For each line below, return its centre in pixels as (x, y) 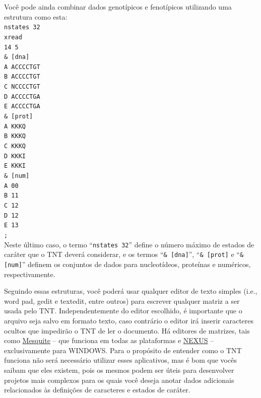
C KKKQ (15, 146)
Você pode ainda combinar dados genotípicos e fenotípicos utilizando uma (118, 7)
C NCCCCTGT (22, 87)
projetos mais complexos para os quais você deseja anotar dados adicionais (119, 380)
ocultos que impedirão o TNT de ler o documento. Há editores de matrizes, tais (127, 330)
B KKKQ (15, 136)
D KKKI (15, 156)
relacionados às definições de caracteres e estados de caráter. (97, 390)
